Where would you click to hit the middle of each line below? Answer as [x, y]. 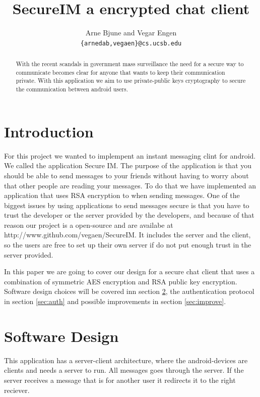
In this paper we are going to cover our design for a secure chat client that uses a [129, 271]
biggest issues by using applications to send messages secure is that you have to [127, 205]
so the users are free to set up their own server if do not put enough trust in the [128, 245]
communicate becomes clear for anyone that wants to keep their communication [120, 72]
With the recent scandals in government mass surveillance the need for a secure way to [130, 64]
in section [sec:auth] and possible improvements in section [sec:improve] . [115, 301]
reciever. [17, 390]
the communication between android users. [72, 89]
